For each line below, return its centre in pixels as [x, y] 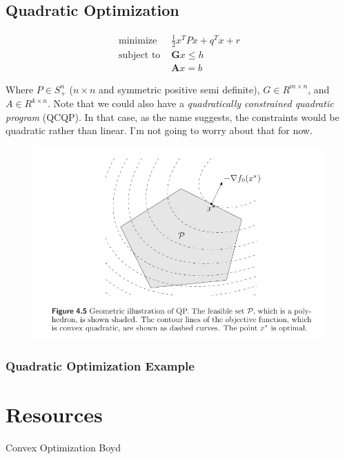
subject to [140, 55]
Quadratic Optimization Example [100, 366]
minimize [138, 40]
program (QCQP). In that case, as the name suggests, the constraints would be [172, 116]
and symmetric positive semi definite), [179, 89]
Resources [54, 414]
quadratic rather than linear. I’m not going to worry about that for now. [159, 130]
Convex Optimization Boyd [63, 448]
